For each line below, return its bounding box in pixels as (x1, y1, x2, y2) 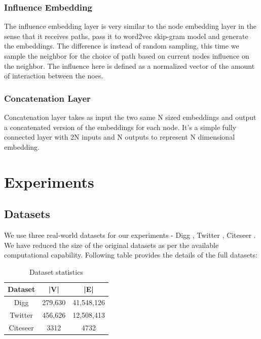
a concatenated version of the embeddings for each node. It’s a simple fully (4, 121, 237, 132)
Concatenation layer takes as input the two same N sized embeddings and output (4, 112, 256, 122)
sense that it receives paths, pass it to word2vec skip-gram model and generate (4, 30, 248, 41)
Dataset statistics (29, 266, 83, 277)
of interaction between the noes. (4, 70, 103, 81)
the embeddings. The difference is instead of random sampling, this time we (4, 40, 239, 51)
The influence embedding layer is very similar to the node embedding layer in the (4, 21, 257, 31)
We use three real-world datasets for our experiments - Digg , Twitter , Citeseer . (4, 229, 256, 240)
